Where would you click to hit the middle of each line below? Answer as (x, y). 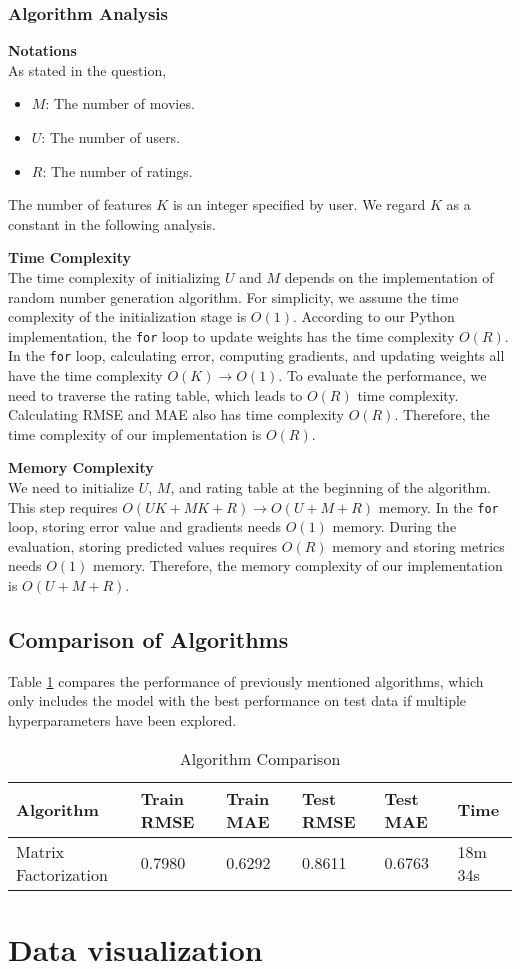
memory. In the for (438, 506)
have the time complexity (85, 375)
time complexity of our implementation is (135, 433)
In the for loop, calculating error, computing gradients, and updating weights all (256, 355)
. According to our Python (373, 316)
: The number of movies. (120, 103)
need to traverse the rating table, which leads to (155, 394)
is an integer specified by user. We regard (299, 204)
